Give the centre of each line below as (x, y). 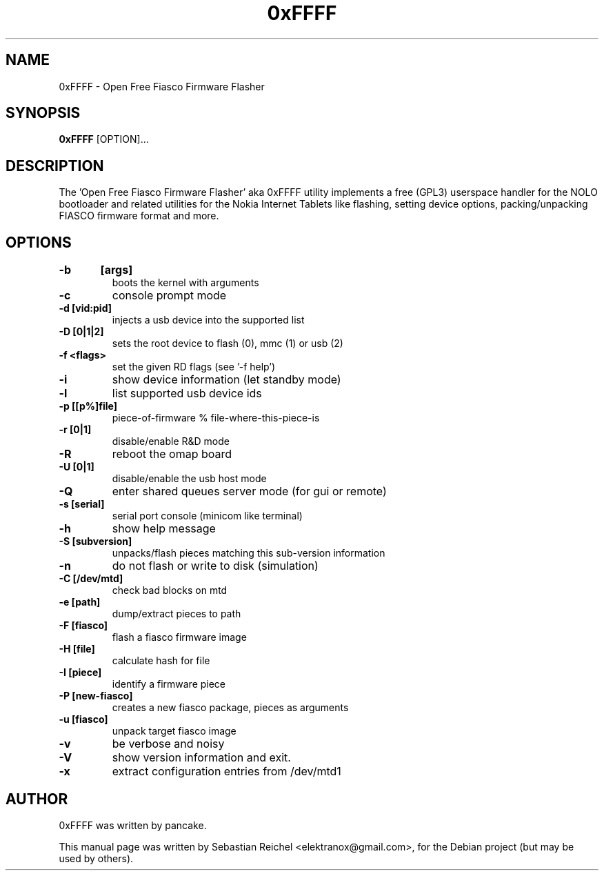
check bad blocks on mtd (170, 590)
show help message (164, 529)
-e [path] (80, 602)
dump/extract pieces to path (177, 614)
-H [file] (77, 649)
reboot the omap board (172, 454)
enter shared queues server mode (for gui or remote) (249, 491)
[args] (117, 270)
